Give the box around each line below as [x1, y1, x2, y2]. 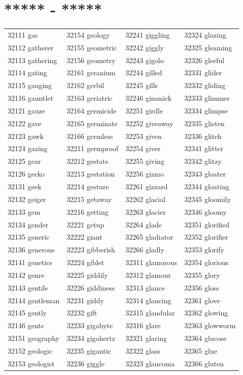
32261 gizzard [125, 181, 168, 191]
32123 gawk [8, 130, 44, 141]
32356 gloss [184, 282, 219, 293]
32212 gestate [66, 156, 109, 166]
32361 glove [184, 295, 220, 305]
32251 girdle [125, 105, 163, 116]
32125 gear [8, 156, 41, 166]
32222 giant [66, 232, 102, 242]
